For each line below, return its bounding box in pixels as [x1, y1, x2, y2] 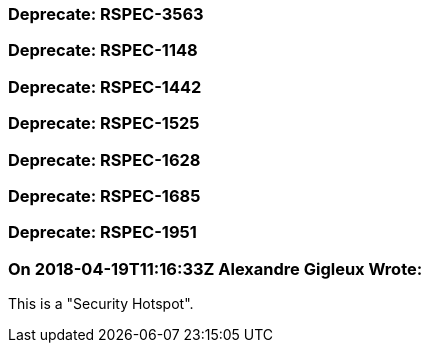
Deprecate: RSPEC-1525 [8, 113, 200, 134]
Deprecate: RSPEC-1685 [8, 185, 201, 206]
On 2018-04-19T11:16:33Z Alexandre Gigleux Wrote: [8, 258, 423, 279]
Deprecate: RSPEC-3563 [8, 4, 204, 24]
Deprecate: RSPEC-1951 [8, 222, 197, 243]
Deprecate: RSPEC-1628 [8, 149, 201, 170]
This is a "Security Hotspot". [8, 295, 194, 312]
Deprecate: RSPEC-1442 [8, 76, 202, 97]
